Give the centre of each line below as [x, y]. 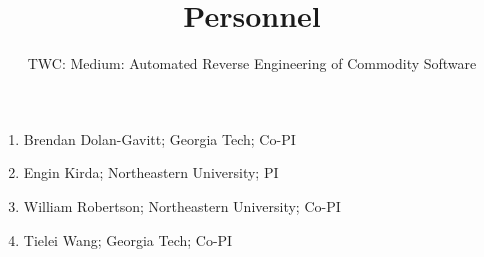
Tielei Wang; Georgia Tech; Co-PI [128, 239]
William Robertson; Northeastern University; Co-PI [182, 205]
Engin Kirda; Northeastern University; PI [151, 172]
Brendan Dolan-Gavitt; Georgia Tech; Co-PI [159, 138]
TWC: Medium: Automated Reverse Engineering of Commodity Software [252, 63]
